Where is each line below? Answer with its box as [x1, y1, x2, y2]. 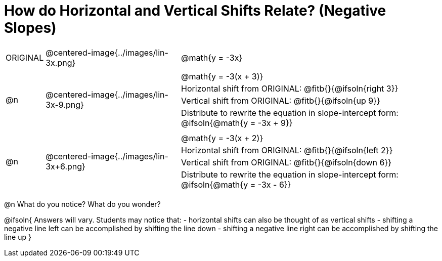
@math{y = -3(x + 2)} [181, 133, 263, 143]
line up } [4, 232, 31, 241]
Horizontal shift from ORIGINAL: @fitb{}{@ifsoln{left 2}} [181, 145, 393, 155]
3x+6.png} [46, 161, 85, 171]
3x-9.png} [46, 99, 84, 110]
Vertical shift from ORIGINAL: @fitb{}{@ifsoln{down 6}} [181, 157, 392, 167]
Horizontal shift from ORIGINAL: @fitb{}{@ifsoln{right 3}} [181, 83, 399, 94]
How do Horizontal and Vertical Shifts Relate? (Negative [4, 2, 386, 19]
